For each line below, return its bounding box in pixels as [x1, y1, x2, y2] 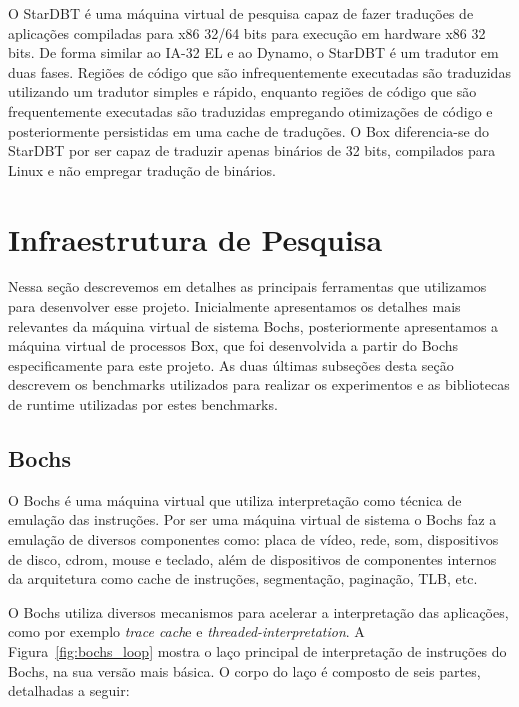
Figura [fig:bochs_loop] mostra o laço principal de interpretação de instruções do [8, 640, 507, 661]
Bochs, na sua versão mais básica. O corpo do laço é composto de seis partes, [8, 660, 481, 681]
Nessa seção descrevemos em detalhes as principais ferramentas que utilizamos [8, 276, 487, 297]
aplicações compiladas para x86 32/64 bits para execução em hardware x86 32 [8, 22, 486, 43]
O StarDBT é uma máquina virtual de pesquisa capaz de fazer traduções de [8, 3, 474, 23]
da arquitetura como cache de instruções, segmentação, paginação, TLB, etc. [8, 568, 478, 589]
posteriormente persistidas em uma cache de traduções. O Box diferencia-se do [8, 120, 490, 141]
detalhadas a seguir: [8, 680, 130, 701]
